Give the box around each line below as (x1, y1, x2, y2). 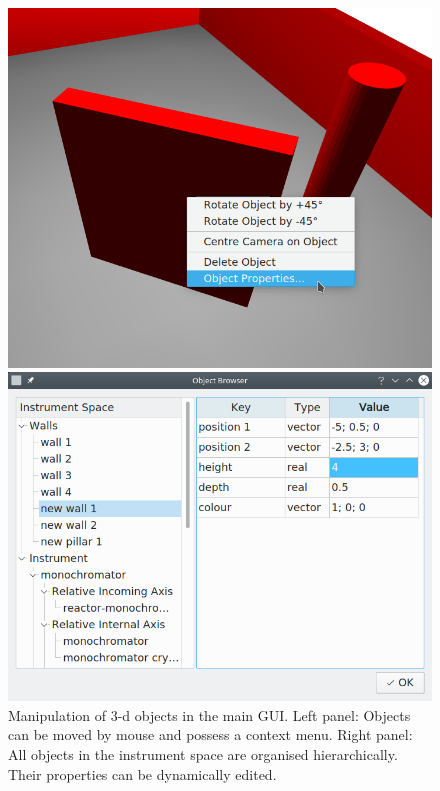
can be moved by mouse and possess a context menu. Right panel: (8, 724, 413, 745)
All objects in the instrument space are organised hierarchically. (8, 743, 398, 764)
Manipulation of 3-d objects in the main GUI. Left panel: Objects (8, 704, 411, 725)
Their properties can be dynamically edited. (8, 763, 277, 784)
